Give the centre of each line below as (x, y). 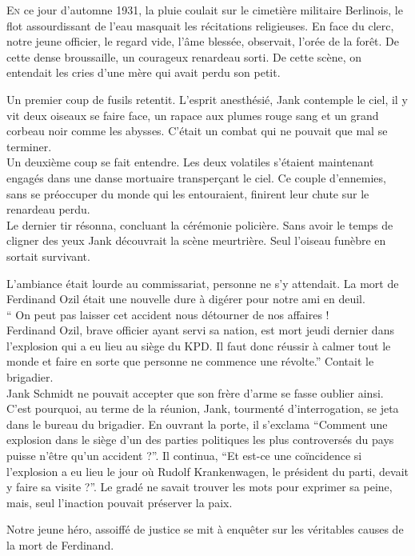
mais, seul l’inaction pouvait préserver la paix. (120, 502)
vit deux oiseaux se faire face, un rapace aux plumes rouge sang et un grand (193, 115)
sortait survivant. (48, 256)
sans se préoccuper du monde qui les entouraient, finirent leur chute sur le (188, 193)
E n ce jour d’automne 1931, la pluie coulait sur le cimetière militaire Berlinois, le (205, 10)
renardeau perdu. (48, 209)
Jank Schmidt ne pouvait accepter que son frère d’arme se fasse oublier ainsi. (195, 392)
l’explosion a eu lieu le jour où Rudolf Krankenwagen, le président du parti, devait (207, 471)
